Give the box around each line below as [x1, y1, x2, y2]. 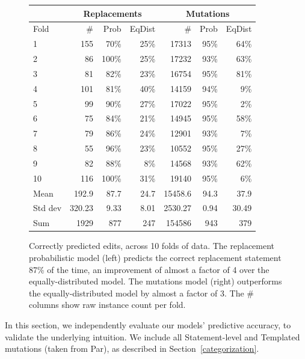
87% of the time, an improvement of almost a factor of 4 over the [29, 263, 270, 275]
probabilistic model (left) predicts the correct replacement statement [29, 251, 282, 263]
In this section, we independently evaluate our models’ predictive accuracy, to [5, 318, 291, 331]
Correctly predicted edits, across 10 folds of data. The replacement [29, 239, 275, 252]
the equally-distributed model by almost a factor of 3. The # [29, 286, 254, 299]
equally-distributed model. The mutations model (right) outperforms [29, 275, 282, 287]
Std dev [33, 201, 62, 214]
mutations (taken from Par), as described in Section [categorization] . [5, 342, 259, 355]
